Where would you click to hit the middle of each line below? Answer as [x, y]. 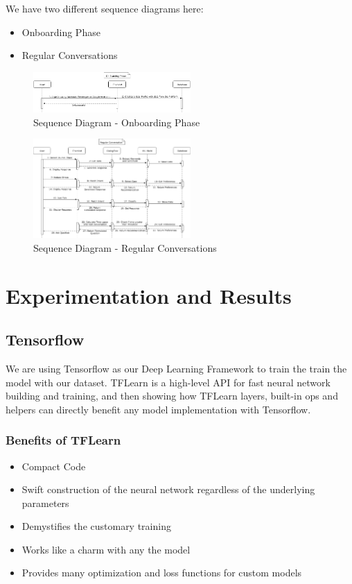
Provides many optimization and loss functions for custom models [162, 573]
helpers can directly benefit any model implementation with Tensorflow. [158, 409]
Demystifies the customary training [96, 526]
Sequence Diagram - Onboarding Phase [117, 122]
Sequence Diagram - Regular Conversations [125, 247]
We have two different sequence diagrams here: [105, 8]
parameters [45, 503]
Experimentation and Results [149, 295]
